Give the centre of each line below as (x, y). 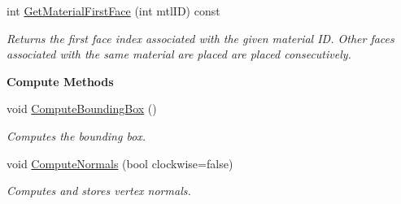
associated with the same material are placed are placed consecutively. (179, 54)
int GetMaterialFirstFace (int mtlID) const (113, 11)
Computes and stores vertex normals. (99, 191)
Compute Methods (60, 81)
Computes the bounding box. (76, 135)
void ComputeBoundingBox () (82, 109)
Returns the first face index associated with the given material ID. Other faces (200, 38)
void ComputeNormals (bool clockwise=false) (120, 163)
